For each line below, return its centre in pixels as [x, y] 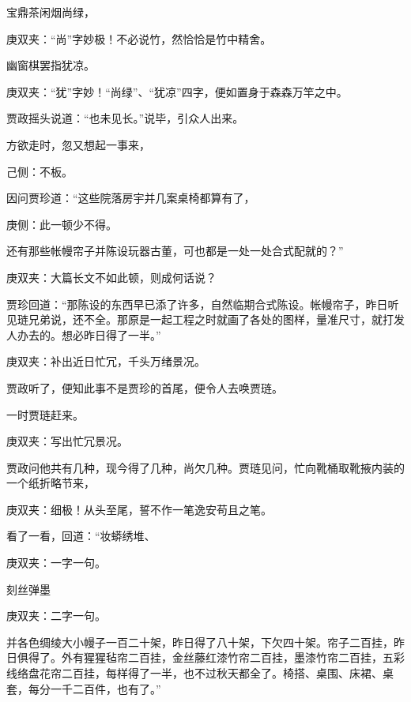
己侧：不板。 [40, 171]
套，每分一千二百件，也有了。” [84, 688]
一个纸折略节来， [51, 483]
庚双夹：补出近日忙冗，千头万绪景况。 [106, 361]
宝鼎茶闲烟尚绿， [51, 12]
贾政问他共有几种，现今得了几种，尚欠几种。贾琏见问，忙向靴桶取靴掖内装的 [205, 467]
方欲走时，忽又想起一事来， [78, 144]
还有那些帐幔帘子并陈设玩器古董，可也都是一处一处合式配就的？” [175, 251]
